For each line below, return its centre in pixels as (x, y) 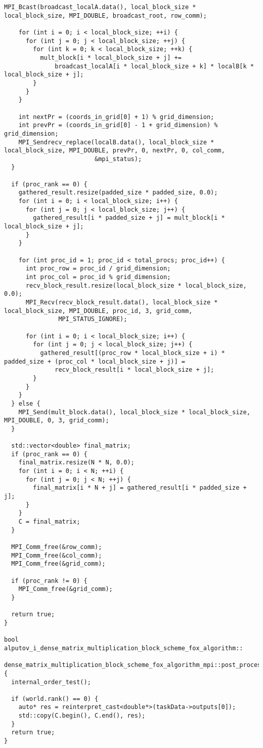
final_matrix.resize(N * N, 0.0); (76, 463)
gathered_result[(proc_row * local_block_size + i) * (133, 353)
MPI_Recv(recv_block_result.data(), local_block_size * (122, 302)
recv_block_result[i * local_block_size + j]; (135, 370)
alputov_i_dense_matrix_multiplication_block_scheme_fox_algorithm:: (124, 648)
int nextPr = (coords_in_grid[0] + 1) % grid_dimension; (116, 117)
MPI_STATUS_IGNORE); (93, 319)
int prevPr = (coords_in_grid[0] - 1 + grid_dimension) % (118, 125)
